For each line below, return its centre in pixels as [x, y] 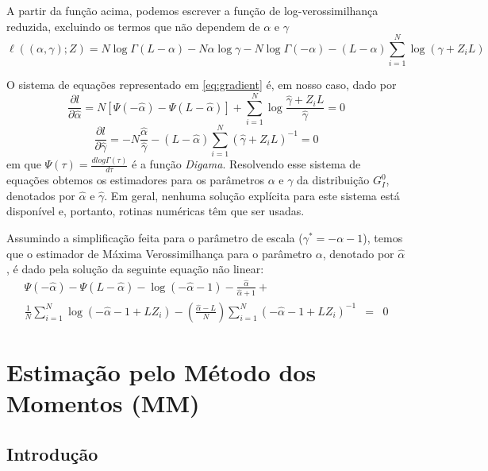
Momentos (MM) [103, 403]
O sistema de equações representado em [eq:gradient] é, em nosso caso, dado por [202, 85]
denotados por [41, 195]
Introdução [52, 453]
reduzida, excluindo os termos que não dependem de [133, 26]
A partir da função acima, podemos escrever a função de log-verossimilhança [192, 10]
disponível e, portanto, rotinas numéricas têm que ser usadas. [156, 211]
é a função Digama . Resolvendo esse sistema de [246, 164]
